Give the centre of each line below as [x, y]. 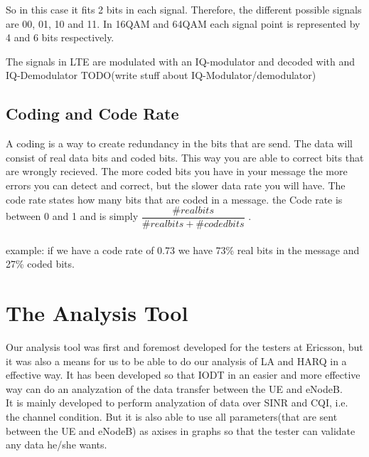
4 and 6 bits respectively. [60, 37]
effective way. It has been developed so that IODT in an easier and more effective [183, 375]
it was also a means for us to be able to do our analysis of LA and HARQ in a [176, 361]
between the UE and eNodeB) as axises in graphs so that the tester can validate [181, 430]
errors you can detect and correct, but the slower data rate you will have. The [176, 185]
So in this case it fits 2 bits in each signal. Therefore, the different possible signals [184, 9]
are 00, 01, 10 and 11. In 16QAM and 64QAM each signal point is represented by [183, 23]
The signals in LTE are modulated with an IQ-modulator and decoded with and [181, 61]
